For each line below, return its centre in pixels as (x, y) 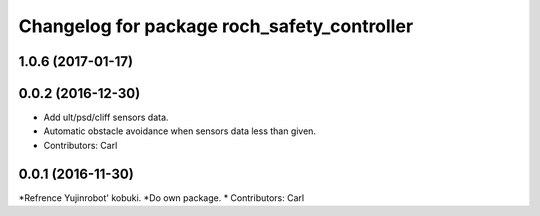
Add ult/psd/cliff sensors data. (106, 117)
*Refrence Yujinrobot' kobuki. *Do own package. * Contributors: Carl (161, 197)
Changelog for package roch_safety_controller (216, 26)
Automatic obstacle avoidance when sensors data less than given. (180, 131)
